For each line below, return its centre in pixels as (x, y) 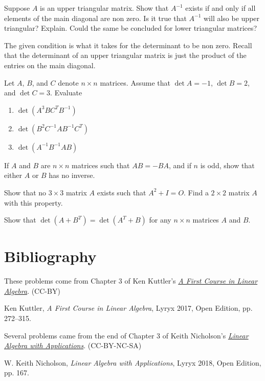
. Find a (196, 192)
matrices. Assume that (135, 82)
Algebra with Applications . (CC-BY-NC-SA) (73, 345)
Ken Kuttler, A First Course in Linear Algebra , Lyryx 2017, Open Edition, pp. (128, 308)
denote (68, 82)
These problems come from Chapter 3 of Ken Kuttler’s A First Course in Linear (131, 281)
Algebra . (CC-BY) (32, 290)
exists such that (122, 192)
